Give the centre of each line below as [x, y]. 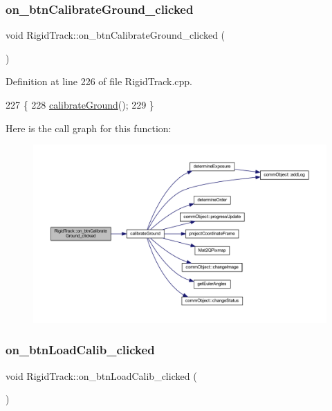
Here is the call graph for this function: [89, 128]
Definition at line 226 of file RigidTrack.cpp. [99, 81]
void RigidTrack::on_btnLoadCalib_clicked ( [101, 375]
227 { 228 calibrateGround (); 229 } [80, 104]
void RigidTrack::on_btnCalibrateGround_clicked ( [116, 35]
